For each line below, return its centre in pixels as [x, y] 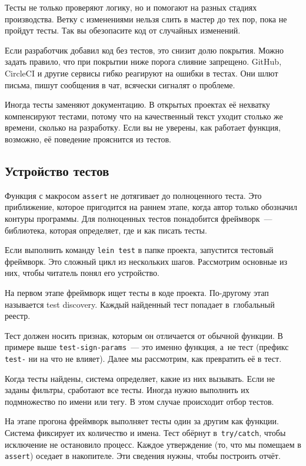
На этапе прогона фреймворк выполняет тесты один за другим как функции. [142, 421]
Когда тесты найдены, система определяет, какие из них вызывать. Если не [140, 378]
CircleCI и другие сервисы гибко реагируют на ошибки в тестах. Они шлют [142, 73]
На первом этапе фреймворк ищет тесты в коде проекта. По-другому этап [137, 293]
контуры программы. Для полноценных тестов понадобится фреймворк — [139, 218]
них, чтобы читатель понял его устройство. [82, 273]
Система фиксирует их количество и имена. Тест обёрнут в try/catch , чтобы [145, 433]
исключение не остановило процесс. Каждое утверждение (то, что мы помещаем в [153, 444]
